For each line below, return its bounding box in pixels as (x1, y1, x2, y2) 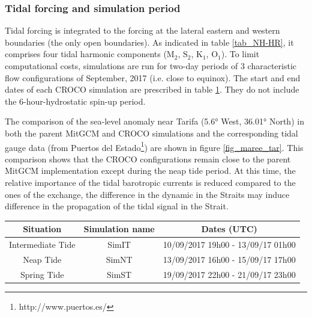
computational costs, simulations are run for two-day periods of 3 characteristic (5, 60, 297, 72)
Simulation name (83, 223, 155, 235)
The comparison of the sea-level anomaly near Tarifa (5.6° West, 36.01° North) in (5, 115, 304, 128)
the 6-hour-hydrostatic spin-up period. (5, 94, 146, 107)
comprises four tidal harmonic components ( (5, 48, 167, 60)
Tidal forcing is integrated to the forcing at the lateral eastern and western (5, 24, 280, 37)
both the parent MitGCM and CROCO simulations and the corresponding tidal (5, 126, 298, 139)
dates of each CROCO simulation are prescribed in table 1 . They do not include (5, 83, 299, 96)
